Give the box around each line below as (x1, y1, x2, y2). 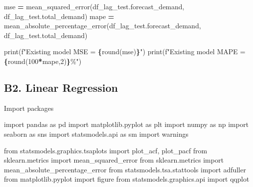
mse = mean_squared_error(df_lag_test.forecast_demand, (4, 1, 184, 11)
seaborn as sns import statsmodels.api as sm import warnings (4, 128, 188, 139)
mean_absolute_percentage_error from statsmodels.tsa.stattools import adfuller (4, 164, 246, 174)
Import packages (4, 103, 54, 113)
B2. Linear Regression (4, 80, 118, 95)
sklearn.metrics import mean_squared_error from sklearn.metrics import (4, 155, 224, 165)
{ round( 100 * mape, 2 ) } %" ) (4, 56, 82, 66)
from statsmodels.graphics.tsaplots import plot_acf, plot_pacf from (4, 145, 207, 155)
